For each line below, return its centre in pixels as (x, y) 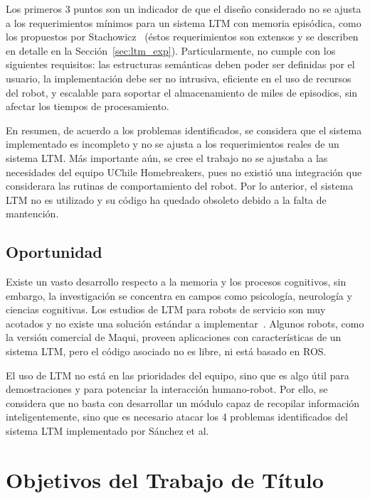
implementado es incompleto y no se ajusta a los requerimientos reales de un (173, 144)
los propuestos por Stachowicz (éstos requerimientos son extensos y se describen (182, 37)
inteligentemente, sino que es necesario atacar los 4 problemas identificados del (177, 417)
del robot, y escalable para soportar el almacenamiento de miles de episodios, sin (182, 92)
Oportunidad (54, 252)
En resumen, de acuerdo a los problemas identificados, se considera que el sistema (184, 130)
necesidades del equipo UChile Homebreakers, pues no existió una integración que (184, 172)
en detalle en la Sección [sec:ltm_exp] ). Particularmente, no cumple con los (171, 50)
